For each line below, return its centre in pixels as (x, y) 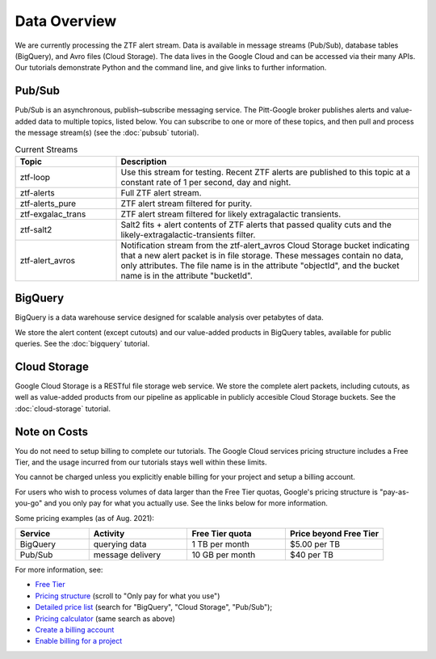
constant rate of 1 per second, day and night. (206, 182)
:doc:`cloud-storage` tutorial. (63, 409)
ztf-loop (35, 177)
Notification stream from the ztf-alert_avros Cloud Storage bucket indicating (265, 245)
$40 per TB (312, 555)
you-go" (29, 503)
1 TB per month (220, 544)
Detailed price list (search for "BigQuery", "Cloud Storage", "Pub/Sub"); (154, 607)
